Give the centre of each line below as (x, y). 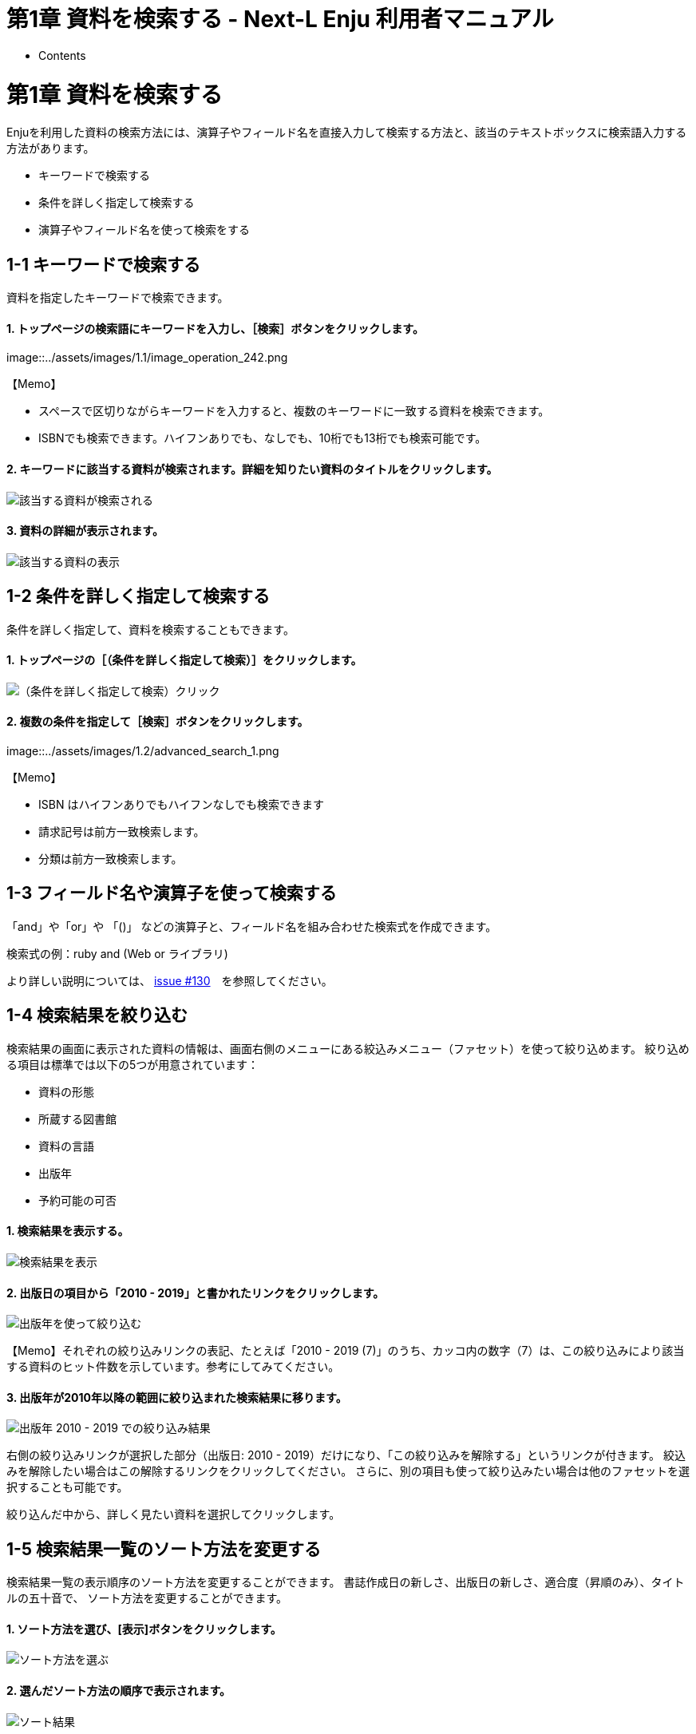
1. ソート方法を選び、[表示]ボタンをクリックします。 (144, 1629)
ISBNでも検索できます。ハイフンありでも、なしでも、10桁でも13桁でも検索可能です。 (263, 438)
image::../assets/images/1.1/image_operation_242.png (147, 358)
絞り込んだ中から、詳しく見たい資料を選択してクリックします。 (174, 1514)
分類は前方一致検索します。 (111, 859)
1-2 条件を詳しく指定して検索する (138, 596)
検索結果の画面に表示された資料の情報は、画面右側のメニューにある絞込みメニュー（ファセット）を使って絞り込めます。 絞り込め (348, 1048)
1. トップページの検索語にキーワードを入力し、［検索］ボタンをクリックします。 (215, 328)
